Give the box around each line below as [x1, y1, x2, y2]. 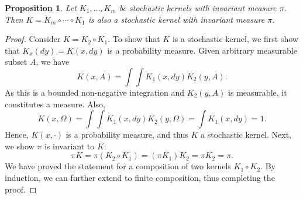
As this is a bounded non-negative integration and [5, 86, 185, 98]
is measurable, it [228, 86, 287, 98]
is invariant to [44, 139, 95, 152]
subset [5, 55, 27, 68]
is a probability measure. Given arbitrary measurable [107, 44, 297, 56]
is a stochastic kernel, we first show [172, 33, 298, 45]
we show [5, 139, 35, 152]
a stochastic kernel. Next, [201, 128, 292, 141]
